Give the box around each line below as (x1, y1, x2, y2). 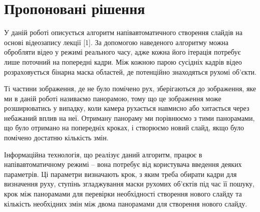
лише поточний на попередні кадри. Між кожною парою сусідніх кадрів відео (4, 56, 242, 67)
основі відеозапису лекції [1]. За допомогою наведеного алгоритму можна (4, 37, 229, 47)
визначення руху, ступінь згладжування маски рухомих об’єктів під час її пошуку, (4, 178, 254, 189)
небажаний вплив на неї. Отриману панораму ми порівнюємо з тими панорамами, (4, 112, 255, 123)
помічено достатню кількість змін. (4, 132, 109, 143)
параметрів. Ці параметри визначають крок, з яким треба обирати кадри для (4, 168, 237, 179)
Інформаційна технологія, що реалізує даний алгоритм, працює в (4, 149, 202, 159)
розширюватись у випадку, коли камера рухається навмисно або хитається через (4, 103, 249, 113)
